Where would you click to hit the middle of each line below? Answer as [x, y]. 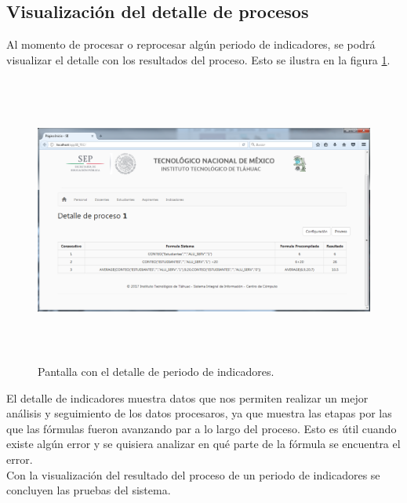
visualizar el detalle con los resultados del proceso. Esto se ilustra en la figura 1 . [198, 59]
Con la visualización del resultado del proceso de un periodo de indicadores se [193, 474]
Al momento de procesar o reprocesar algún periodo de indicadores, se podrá [191, 44]
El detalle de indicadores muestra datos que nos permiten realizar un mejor [187, 397]
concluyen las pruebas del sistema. [89, 490]
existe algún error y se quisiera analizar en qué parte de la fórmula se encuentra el [203, 444]
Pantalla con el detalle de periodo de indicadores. [156, 372]
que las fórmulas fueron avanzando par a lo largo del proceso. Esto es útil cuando [202, 428]
